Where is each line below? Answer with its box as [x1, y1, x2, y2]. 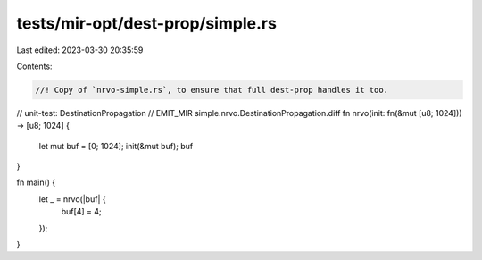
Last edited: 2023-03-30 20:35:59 [16, 45, 144, 55]
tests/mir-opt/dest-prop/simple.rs [16, 13, 277, 33]
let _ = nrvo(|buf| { [38, 193, 106, 205]
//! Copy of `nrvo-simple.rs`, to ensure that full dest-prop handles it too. [35, 85, 388, 95]
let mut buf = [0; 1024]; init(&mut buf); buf [38, 140, 194, 151]
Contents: [16, 61, 53, 71]
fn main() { [16, 177, 56, 188]
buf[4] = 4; [61, 206, 102, 217]
